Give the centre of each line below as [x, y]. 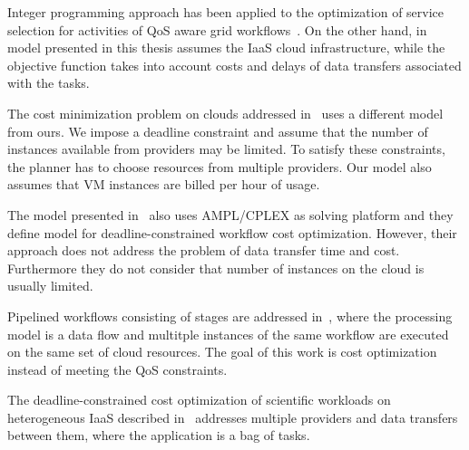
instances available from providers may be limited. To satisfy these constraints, [226, 149]
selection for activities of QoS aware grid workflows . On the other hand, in [217, 29]
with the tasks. [49, 83]
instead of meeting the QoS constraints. [117, 369]
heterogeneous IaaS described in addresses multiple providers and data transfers [233, 417]
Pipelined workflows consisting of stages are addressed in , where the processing [230, 316]
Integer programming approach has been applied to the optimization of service [226, 12]
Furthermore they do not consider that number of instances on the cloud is [216, 268]
